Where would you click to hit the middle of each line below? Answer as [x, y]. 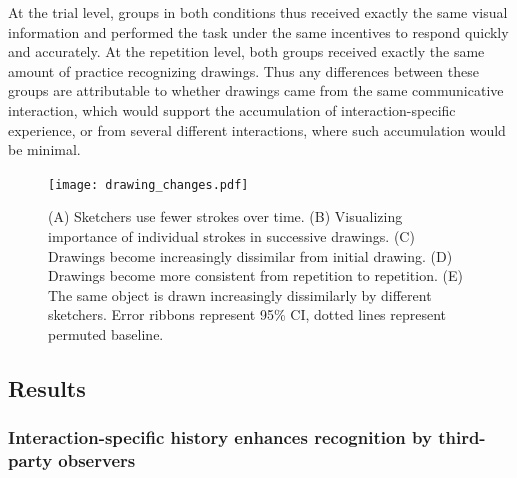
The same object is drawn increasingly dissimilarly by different [240, 294]
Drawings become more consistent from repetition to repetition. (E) [255, 275]
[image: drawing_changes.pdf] [148, 184]
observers [97, 460]
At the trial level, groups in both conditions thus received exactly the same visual [258, 12]
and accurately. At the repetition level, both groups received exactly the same [246, 51]
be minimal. [44, 149]
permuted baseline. [106, 333]
